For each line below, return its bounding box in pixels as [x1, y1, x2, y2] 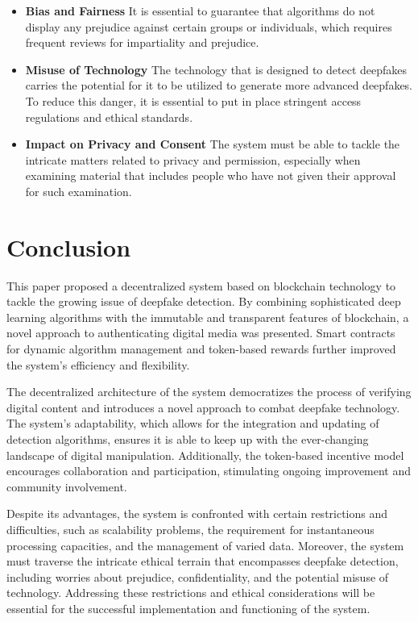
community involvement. [6, 478, 127, 495]
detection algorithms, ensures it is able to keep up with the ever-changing [6, 431, 369, 447]
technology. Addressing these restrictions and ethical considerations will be [6, 584, 375, 601]
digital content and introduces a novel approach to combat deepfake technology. [6, 399, 400, 415]
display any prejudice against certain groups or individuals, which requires [25, 18, 392, 35]
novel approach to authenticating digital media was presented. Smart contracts [6, 324, 395, 341]
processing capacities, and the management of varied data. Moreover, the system [6, 536, 404, 553]
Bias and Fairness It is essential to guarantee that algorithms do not [25, 2, 375, 19]
